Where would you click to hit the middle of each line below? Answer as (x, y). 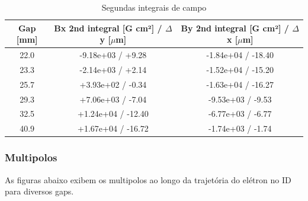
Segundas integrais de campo (154, 7)
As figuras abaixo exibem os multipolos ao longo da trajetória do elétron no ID (148, 179)
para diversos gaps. (39, 191)
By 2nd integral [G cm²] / (235, 28)
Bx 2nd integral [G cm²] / (108, 28)
